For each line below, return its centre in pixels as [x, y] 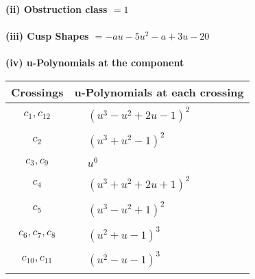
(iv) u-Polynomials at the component [95, 63]
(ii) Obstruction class [57, 9]
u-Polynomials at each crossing [159, 92]
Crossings [37, 92]
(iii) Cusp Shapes [47, 36]
